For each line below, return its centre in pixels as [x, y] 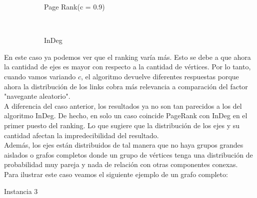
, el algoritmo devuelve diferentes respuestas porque [160, 76]
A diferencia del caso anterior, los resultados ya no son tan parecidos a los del [123, 105]
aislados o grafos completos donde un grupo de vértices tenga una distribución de [128, 154]
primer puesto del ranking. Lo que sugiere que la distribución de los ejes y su [122, 125]
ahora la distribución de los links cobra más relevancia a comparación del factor [126, 86]
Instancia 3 [21, 191]
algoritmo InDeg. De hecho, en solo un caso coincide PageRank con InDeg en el [126, 115]
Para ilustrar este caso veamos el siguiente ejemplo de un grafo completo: [116, 174]
